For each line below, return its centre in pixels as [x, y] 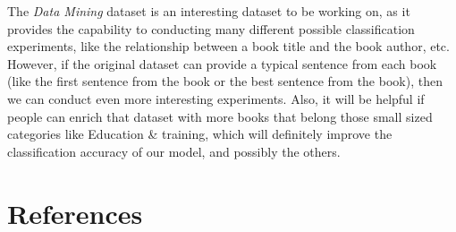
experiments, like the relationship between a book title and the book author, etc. [228, 46]
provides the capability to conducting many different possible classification [211, 28]
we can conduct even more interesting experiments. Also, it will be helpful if [216, 98]
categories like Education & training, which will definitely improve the [200, 134]
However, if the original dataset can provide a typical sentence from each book [222, 63]
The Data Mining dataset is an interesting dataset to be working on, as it [209, 11]
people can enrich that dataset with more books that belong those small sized [220, 116]
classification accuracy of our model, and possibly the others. [174, 151]
